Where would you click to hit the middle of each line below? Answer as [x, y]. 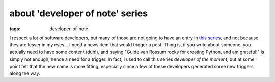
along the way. [25, 73]
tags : [15, 29]
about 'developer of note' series [78, 13]
